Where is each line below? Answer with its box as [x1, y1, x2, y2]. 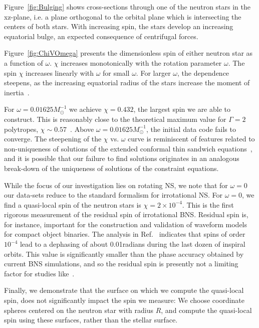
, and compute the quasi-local [161, 304, 252, 315]
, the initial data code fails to [146, 123, 236, 134]
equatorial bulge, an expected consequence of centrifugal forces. [4, 31, 198, 41]
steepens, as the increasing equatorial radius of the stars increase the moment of [4, 77, 250, 88]
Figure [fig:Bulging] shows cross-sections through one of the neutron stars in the [4, 2, 251, 12]
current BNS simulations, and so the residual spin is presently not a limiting [4, 258, 238, 269]
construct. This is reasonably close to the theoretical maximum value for [4, 113, 226, 124]
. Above [70, 123, 94, 134]
